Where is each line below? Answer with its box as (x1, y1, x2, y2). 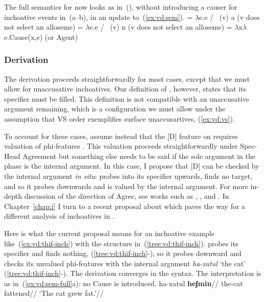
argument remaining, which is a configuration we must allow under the (4, 103, 226, 114)
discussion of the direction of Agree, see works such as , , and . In (24, 191, 229, 201)
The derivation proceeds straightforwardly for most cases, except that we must (4, 73, 250, 84)
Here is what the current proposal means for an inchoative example (4, 227, 214, 238)
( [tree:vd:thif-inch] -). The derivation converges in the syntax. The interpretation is (4, 268, 261, 278)
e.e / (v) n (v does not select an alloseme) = (89, 21, 232, 32)
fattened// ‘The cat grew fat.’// (4, 288, 104, 298)
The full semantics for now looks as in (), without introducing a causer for (4, 2, 237, 12)
